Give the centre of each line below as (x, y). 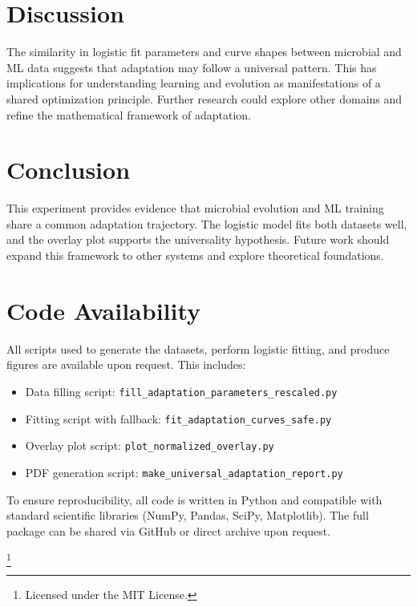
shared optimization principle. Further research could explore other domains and (204, 98)
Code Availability (104, 310)
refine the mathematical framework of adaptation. (129, 114)
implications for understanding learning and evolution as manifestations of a (194, 83)
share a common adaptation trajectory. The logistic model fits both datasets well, (207, 223)
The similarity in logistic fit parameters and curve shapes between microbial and (204, 52)
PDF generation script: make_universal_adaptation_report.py (184, 472)
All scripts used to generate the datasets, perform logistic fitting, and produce (198, 348)
